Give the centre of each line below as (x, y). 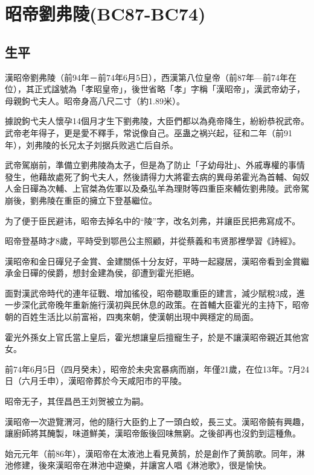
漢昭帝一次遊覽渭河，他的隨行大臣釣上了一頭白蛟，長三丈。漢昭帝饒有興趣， (157, 421)
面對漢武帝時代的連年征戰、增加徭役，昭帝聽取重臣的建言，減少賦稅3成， (151, 293)
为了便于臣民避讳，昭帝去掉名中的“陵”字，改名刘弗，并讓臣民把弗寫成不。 (153, 220)
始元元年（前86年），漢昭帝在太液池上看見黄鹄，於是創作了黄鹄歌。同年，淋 (155, 453)
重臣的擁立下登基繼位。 (110, 200)
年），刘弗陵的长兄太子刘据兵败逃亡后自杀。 (91, 144)
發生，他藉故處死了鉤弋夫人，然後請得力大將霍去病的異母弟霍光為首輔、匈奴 (157, 176)
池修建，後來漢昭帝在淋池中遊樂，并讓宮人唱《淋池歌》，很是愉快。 (138, 465)
